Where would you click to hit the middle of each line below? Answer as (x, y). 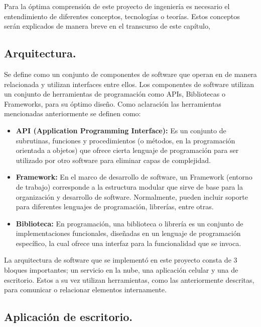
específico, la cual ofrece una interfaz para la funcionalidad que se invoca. (128, 243)
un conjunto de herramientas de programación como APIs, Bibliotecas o (115, 94)
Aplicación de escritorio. (68, 317)
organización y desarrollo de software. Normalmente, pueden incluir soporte (132, 196)
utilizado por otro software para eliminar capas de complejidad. (113, 160)
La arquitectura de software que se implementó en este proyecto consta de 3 (121, 260)
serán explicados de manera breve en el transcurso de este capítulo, (107, 26)
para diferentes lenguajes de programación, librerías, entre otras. (115, 207)
